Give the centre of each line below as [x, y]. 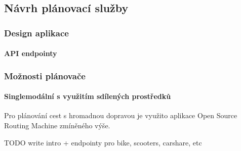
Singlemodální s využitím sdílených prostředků [88, 96]
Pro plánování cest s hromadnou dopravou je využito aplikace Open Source [121, 115]
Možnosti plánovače [45, 75]
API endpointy [31, 53]
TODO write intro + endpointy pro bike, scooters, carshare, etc [103, 142]
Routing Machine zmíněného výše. [57, 125]
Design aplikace [36, 33]
